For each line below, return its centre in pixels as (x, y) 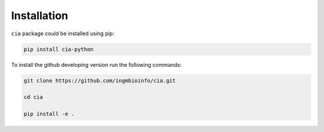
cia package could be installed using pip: (63, 33)
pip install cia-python (59, 49)
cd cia (33, 97)
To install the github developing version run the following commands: (96, 65)
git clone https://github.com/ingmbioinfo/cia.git (100, 80)
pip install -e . (49, 114)
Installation (40, 16)
